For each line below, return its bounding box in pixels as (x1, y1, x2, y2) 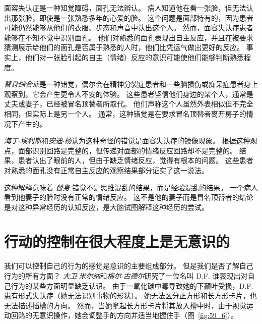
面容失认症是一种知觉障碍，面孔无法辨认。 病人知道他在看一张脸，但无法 (4, 3, 246, 13)
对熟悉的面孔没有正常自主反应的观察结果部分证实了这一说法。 (4, 165, 209, 175)
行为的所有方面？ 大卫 (4, 271, 77, 281)
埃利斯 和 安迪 (20, 135, 62, 146)
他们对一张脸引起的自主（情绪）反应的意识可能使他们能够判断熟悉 (25, 51, 244, 62)
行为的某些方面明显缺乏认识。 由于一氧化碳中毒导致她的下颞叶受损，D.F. (11, 280, 253, 291)
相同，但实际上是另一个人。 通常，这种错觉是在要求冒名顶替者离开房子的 (4, 108, 246, 119)
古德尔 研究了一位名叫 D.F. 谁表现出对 (123, 271, 248, 281)
